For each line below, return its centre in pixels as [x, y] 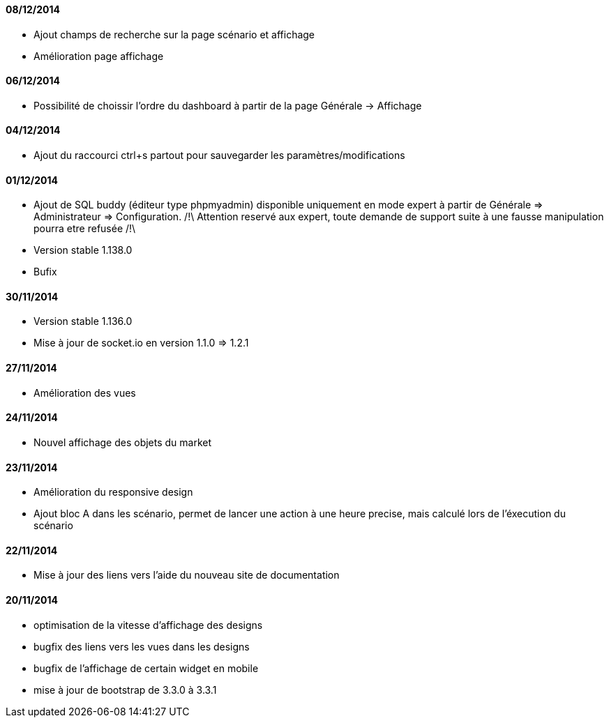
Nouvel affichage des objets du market [123, 442]
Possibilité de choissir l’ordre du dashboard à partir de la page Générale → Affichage [228, 105]
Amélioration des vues [85, 393]
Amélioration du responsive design [113, 492]
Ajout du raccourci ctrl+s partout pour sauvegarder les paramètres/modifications [219, 155]
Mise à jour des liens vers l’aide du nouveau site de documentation [187, 575]
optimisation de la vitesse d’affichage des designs [148, 625]
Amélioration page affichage [99, 56]
